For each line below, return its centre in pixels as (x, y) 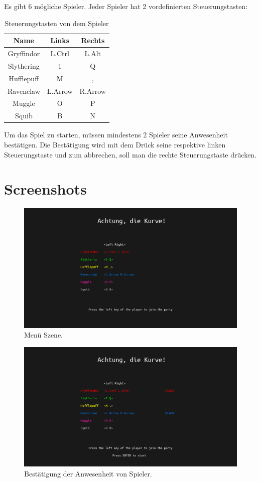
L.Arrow (60, 91)
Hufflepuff (24, 78)
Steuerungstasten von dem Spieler (57, 23)
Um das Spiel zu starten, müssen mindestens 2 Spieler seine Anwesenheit (116, 135)
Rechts (93, 40)
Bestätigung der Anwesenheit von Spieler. (88, 474)
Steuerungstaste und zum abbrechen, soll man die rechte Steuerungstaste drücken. (131, 154)
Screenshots (45, 189)
